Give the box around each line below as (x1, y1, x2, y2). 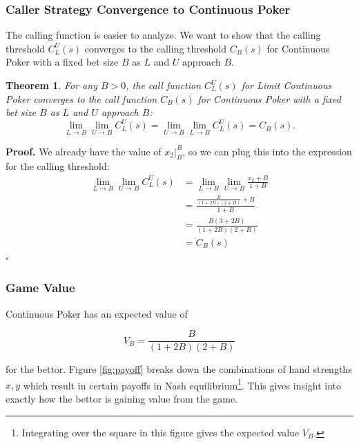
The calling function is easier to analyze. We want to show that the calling (6, 28, 321, 42)
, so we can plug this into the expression (182, 144, 352, 158)
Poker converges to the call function (6, 91, 157, 106)
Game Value (6, 279, 75, 296)
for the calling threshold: (6, 159, 110, 173)
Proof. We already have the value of (6, 144, 162, 158)
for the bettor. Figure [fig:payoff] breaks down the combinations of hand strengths (6, 362, 352, 376)
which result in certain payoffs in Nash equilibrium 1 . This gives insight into (23, 376, 342, 392)
